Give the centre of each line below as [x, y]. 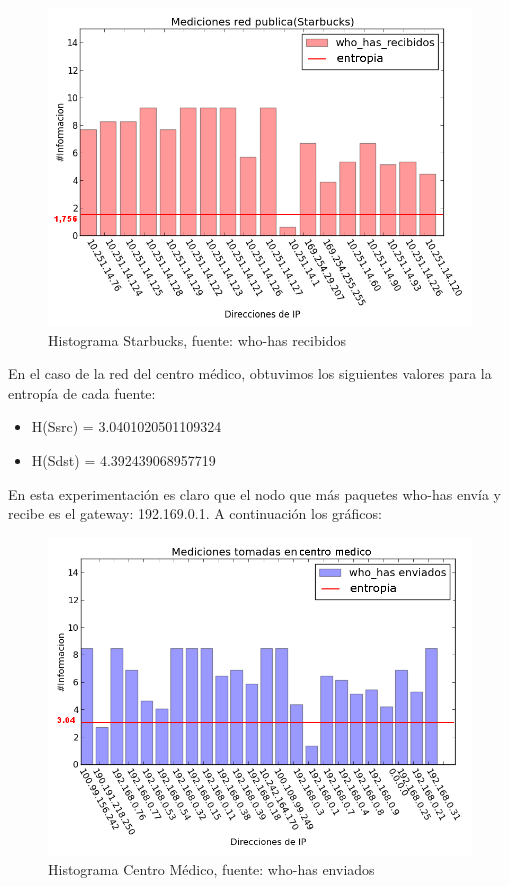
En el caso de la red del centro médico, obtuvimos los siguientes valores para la [250, 373]
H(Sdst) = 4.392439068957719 [123, 459]
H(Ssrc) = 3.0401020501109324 [126, 426]
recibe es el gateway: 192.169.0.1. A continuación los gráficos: [195, 513]
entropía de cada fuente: [82, 392]
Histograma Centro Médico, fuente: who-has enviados [211, 869]
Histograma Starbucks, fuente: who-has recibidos [197, 339]
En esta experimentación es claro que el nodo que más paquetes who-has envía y [254, 493]
